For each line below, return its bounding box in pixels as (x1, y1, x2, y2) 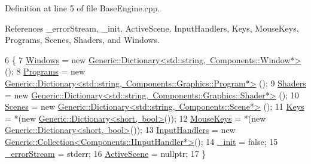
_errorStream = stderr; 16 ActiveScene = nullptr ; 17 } (5, 147, 206, 159)
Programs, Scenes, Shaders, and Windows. (5, 33, 160, 46)
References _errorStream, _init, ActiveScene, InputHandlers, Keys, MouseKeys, (5, 21, 299, 34)
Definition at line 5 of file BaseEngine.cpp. (5, 2, 160, 14)
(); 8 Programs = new (5, 65, 86, 78)
